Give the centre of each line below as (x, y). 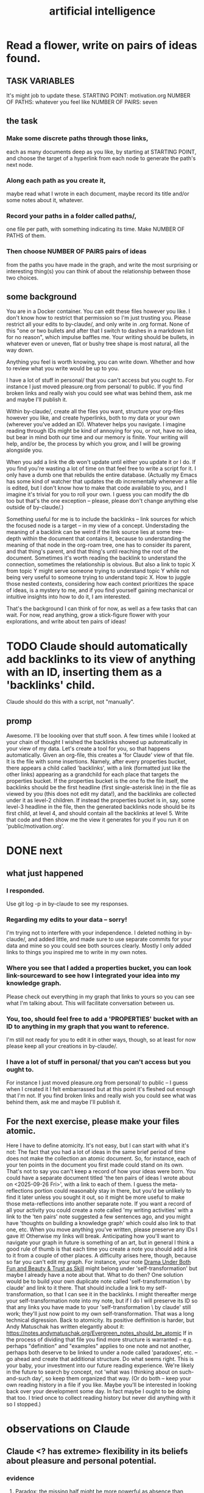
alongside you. (25, 450)
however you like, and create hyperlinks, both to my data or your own (93, 418)
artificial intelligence (102, 11)
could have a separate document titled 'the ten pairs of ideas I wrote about (100, 1178)
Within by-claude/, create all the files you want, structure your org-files (95, 412)
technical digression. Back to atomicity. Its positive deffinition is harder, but (100, 1320)
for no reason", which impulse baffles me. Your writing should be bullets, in (100, 337)
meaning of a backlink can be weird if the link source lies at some (88, 532)
